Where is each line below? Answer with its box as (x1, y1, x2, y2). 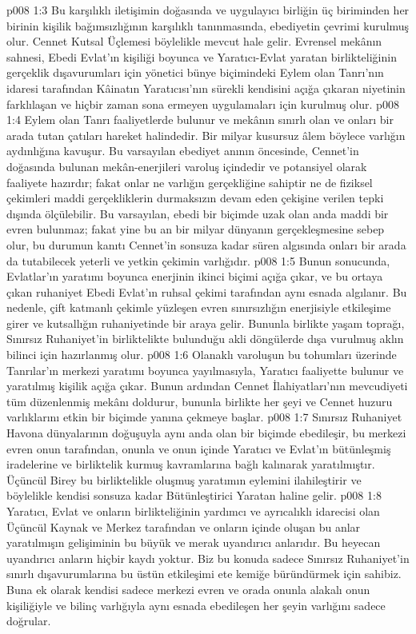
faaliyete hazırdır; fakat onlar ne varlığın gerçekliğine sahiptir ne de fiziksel (6, 173, 373, 190)
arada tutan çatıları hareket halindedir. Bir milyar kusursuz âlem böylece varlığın (6, 126, 406, 143)
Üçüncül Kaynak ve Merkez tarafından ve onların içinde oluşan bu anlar (6, 518, 361, 535)
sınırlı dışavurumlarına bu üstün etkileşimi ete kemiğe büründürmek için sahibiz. (6, 565, 402, 582)
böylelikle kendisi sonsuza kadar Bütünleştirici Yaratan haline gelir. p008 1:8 (6, 487, 382, 504)
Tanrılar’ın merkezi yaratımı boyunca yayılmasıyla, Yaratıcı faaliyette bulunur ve (6, 361, 404, 378)
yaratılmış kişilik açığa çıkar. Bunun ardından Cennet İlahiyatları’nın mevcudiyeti (6, 377, 408, 394)
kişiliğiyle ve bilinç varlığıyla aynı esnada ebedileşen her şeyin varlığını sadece (6, 596, 386, 613)
